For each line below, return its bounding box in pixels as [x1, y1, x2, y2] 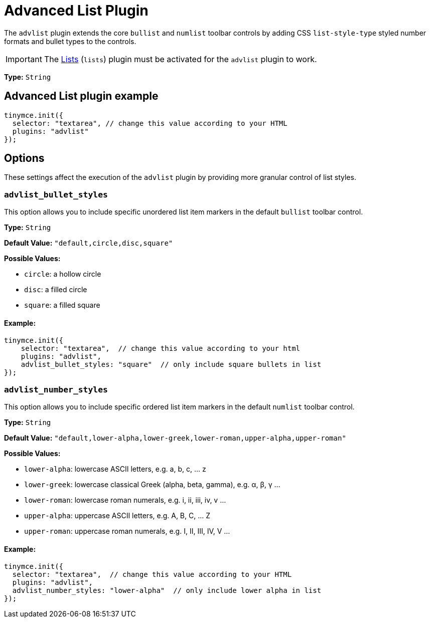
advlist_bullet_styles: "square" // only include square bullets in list [21, 360, 322, 369]
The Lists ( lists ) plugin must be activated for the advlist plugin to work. [44, 54, 317, 64]
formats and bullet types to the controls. [4, 37, 136, 46]
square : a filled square [24, 301, 100, 310]
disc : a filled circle [24, 285, 87, 294]
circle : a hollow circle [24, 270, 101, 279]
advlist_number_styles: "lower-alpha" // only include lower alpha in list [12, 586, 322, 595]
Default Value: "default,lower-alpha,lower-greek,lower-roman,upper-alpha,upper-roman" [4, 434, 346, 443]
